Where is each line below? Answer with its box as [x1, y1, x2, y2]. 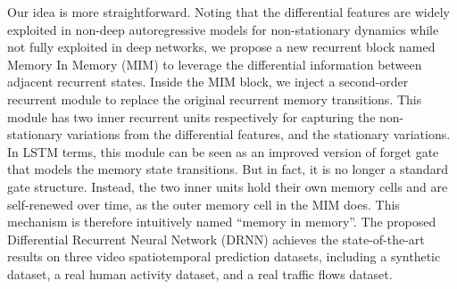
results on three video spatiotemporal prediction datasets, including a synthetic [7, 247, 441, 266]
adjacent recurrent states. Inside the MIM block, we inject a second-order [7, 72, 409, 91]
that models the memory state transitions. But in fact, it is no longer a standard [7, 160, 448, 178]
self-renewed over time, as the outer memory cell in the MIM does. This [7, 194, 400, 213]
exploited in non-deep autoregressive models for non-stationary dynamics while [7, 20, 439, 38]
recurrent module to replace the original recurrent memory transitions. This [7, 89, 422, 108]
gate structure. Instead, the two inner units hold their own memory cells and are [7, 177, 448, 195]
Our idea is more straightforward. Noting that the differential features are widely [7, 3, 451, 21]
